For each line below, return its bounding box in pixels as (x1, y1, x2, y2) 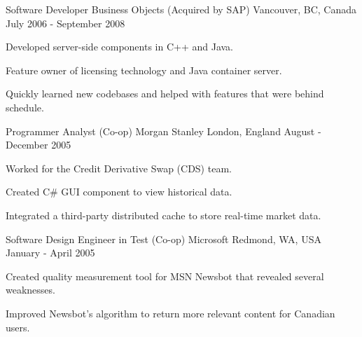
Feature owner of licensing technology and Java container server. (6, 62, 282, 77)
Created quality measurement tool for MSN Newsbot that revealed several (6, 268, 324, 283)
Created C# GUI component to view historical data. (6, 184, 232, 199)
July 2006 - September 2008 (6, 15, 125, 30)
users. (6, 319, 30, 334)
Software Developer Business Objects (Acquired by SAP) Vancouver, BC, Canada (6, 2, 356, 16)
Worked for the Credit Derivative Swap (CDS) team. (6, 160, 232, 175)
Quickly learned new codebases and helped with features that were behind (6, 86, 324, 101)
